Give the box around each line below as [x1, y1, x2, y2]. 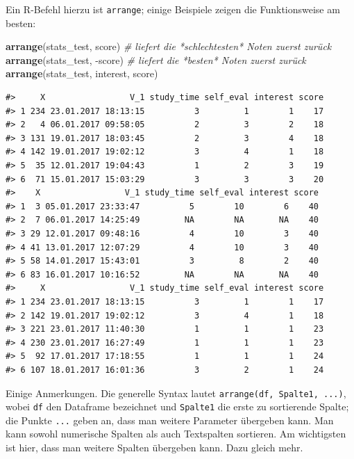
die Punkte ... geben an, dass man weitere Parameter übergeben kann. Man [6, 412, 334, 427]
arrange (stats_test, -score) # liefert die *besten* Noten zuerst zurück [6, 52, 306, 67]
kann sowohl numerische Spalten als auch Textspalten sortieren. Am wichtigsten [6, 426, 346, 441]
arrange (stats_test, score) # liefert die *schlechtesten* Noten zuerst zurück [6, 39, 332, 54]
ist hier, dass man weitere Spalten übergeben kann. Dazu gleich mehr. [6, 440, 303, 455]
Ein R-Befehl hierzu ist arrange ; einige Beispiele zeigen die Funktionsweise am [6, 2, 340, 16]
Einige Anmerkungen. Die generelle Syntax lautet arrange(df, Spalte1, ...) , [6, 385, 346, 400]
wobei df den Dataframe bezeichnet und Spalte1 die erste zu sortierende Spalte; [6, 399, 349, 414]
